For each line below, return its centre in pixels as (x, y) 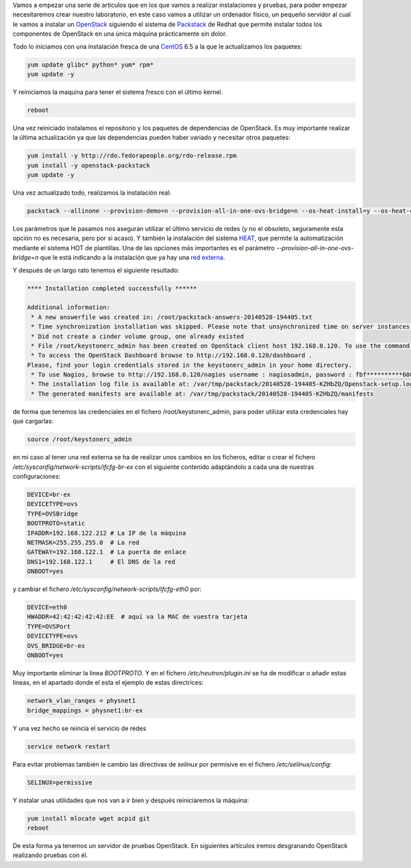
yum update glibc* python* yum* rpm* (90, 64)
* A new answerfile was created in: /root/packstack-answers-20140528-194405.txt (172, 317)
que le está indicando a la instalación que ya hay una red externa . (133, 258)
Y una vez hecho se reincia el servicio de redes (79, 728)
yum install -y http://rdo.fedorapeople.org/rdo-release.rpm (132, 156)
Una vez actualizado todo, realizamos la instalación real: (92, 193)
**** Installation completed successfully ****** (112, 288)
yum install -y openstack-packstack (89, 165)
